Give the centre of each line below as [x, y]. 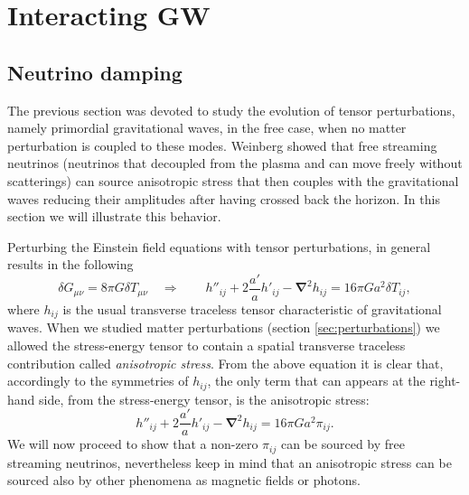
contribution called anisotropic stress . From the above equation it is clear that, [225, 363]
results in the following [70, 264]
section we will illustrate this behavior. [114, 216]
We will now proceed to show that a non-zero [133, 444]
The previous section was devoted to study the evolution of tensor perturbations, [231, 110]
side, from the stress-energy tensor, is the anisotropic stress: [204, 399]
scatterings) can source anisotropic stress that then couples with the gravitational [233, 180]
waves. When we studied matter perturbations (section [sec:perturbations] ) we [224, 327]
